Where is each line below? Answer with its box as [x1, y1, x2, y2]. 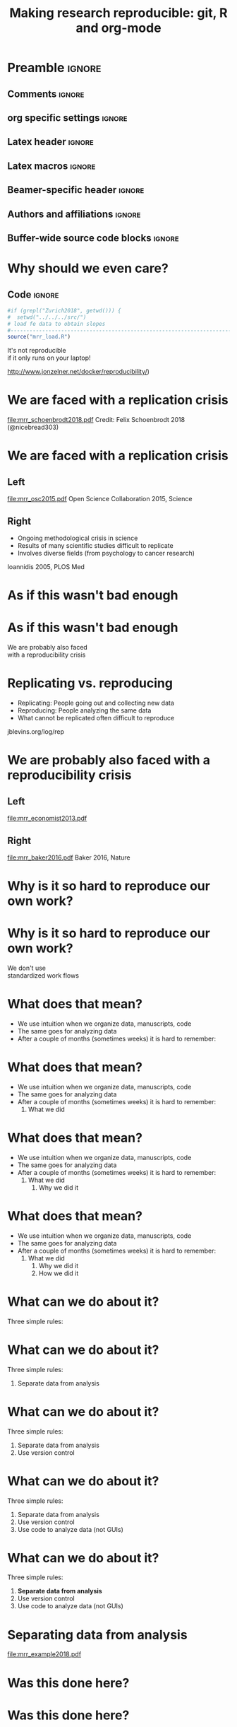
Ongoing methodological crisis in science [17, 534, 138, 542]
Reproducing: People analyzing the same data [17, 706, 152, 715]
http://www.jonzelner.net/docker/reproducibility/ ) [7, 368, 150, 376]
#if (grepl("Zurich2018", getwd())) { [7, 307, 121, 314]
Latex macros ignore [7, 160, 96, 172]
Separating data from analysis [7, 1627, 188, 1643]
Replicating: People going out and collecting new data [17, 698, 175, 708]
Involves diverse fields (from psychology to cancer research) [17, 549, 195, 558]
